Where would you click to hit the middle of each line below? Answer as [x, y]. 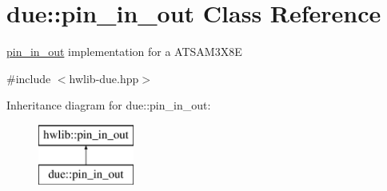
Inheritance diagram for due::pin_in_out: [109, 105]
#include [29, 78]
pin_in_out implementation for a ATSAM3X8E [124, 52]
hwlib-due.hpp [104, 78]
